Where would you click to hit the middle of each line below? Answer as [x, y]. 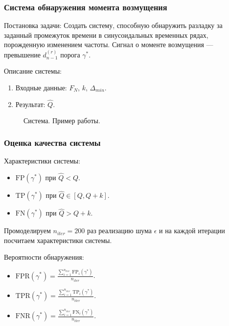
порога [70, 54]
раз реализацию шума [119, 231]
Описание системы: [33, 71]
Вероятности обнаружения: [44, 257]
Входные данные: [41, 87]
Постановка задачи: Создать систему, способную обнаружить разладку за [113, 25]
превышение [22, 54]
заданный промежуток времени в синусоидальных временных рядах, [106, 35]
